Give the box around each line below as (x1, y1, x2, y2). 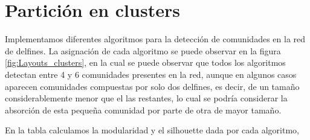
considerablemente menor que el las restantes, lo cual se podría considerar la (5, 92, 288, 104)
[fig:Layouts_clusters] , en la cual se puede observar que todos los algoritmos (5, 56, 286, 69)
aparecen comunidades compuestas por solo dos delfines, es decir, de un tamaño (5, 80, 300, 92)
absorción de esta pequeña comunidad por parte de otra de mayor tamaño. (5, 103, 282, 116)
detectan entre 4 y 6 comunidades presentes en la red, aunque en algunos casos (5, 68, 297, 80)
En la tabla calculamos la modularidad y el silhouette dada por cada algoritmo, (5, 124, 300, 136)
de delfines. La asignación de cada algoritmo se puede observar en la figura (5, 44, 281, 57)
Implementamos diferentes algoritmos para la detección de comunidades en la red (5, 33, 306, 45)
